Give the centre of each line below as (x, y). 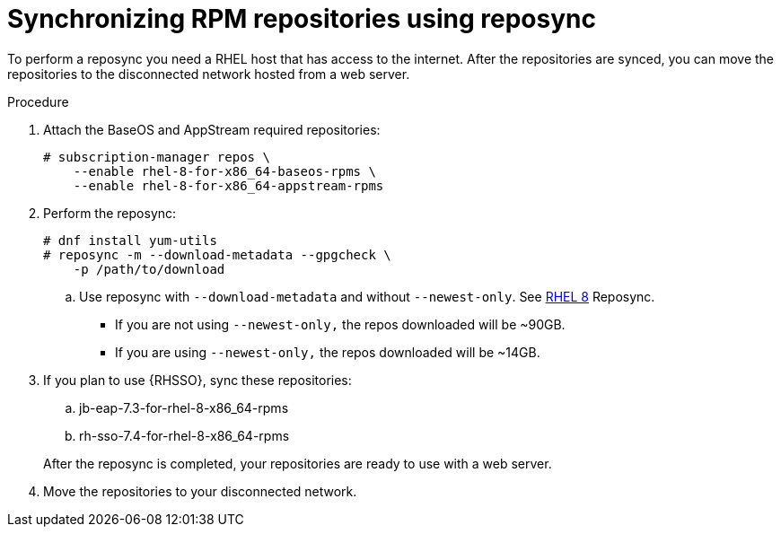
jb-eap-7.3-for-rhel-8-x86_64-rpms (184, 407)
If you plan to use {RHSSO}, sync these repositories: (197, 380)
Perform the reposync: (110, 213)
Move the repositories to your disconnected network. (200, 491)
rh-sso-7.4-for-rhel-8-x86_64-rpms (184, 435)
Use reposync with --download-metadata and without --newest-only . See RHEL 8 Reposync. (367, 296)
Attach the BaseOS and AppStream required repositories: (212, 129)
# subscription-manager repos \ (157, 157)
